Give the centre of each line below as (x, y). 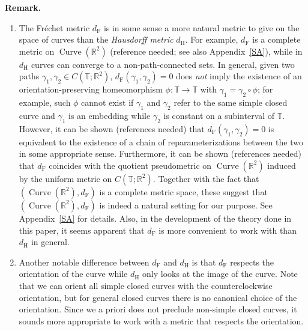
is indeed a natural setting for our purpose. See (186, 205)
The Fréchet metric (54, 27)
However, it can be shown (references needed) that (112, 128)
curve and (37, 115)
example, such (45, 102)
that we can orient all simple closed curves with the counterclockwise (146, 285)
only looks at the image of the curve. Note (220, 274)
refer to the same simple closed (231, 102)
